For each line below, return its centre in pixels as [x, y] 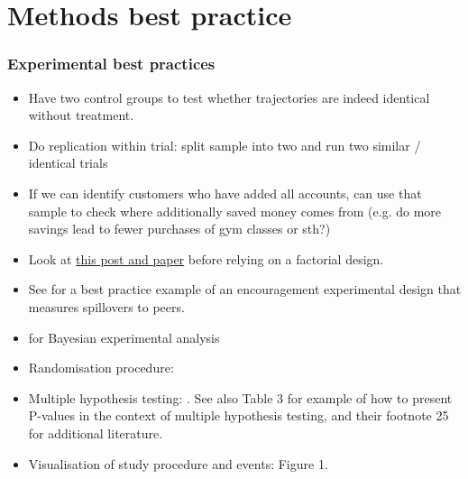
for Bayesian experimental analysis [124, 337]
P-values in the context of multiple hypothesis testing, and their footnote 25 [239, 415]
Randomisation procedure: [101, 368]
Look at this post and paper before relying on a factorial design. [206, 258]
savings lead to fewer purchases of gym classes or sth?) [179, 229]
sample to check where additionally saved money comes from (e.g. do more [235, 211]
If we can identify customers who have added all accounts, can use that [225, 193]
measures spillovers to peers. [106, 306]
